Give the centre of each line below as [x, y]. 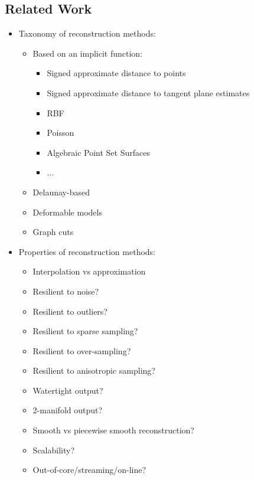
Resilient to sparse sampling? [85, 331]
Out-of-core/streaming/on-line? [89, 470]
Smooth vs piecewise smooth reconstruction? [113, 430]
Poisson [61, 133]
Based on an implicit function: [87, 53]
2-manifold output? [68, 410]
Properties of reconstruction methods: [87, 251]
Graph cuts [53, 232]
